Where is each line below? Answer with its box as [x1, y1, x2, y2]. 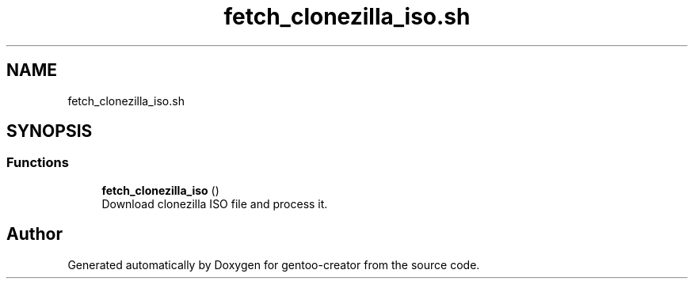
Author [6, 224, 63, 245]
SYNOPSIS [6, 121, 93, 142]
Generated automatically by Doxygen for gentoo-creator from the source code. [67, 257, 480, 272]
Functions [6, 154, 69, 171]
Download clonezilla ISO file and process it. [101, 196, 328, 211]
